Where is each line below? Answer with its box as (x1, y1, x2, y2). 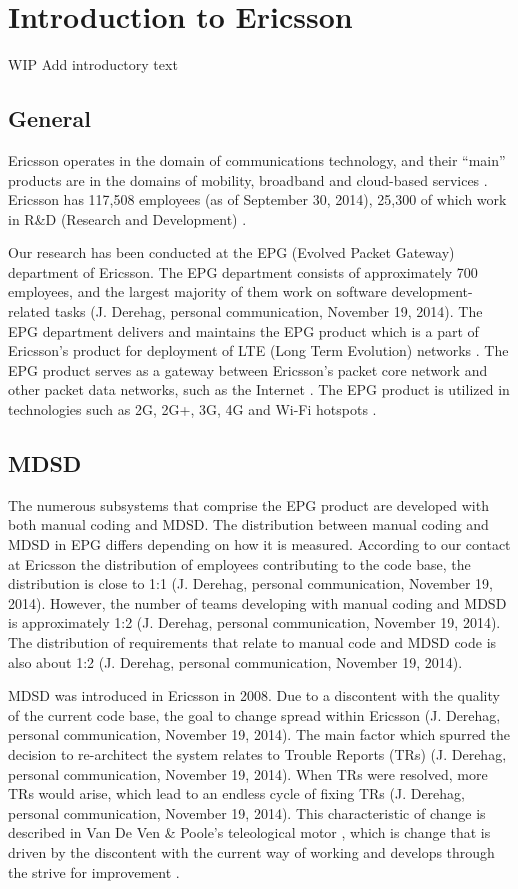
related (8, 301, 51, 322)
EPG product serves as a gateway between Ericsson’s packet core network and (8, 359, 488, 380)
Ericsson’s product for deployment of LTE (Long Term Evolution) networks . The (8, 340, 509, 361)
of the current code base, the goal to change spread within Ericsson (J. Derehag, (8, 704, 501, 725)
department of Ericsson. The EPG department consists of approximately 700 (8, 261, 478, 282)
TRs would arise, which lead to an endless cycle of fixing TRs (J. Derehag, (8, 783, 465, 804)
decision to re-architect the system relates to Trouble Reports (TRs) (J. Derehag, (8, 743, 507, 764)
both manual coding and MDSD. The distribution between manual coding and (8, 514, 489, 535)
